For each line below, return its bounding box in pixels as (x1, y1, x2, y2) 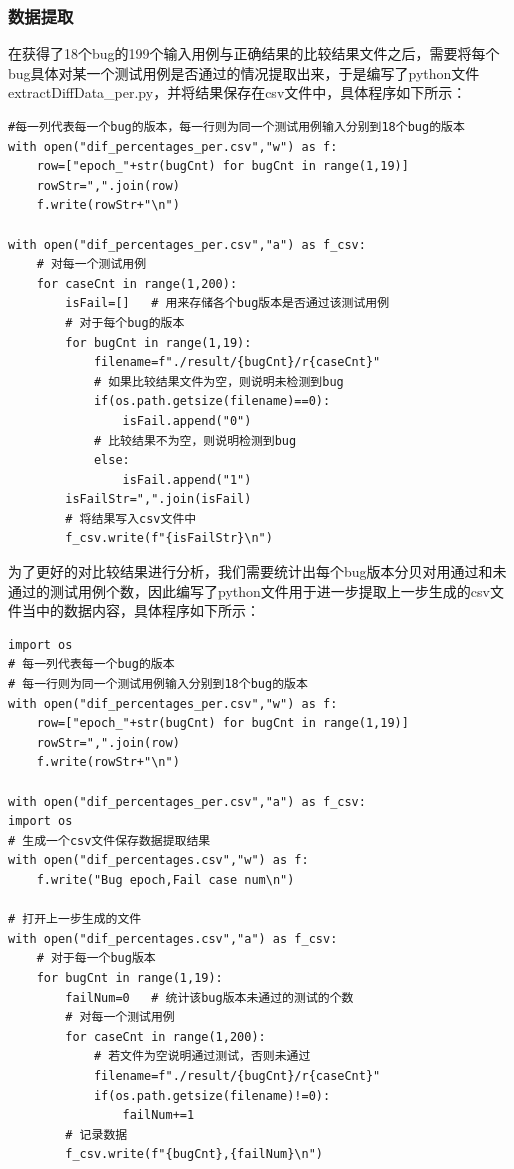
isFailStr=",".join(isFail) (65, 492, 252, 507)
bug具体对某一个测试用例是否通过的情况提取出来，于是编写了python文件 (8, 62, 480, 83)
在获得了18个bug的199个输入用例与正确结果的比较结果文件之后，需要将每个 (8, 43, 500, 64)
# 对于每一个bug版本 (36, 951, 156, 966)
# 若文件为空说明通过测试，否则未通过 (93, 1049, 311, 1064)
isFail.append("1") (122, 472, 252, 487)
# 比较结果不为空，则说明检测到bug (93, 433, 297, 448)
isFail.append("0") (122, 413, 252, 428)
